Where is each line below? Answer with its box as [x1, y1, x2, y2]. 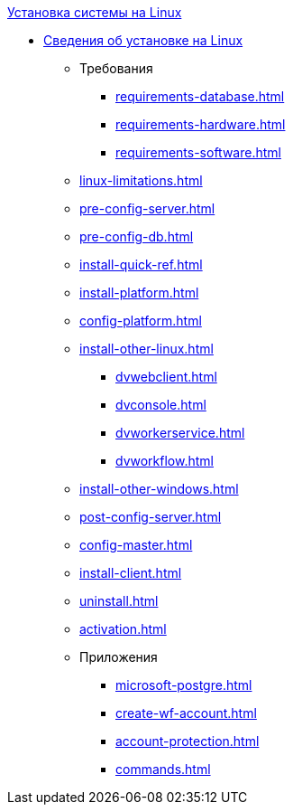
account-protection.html [115, 733, 260, 749]
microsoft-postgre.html [115, 677, 252, 693]
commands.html [115, 761, 211, 777]
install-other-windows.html [79, 481, 239, 496]
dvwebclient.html [115, 369, 217, 384]
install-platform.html [79, 285, 199, 300]
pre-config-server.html [79, 201, 215, 216]
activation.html [79, 621, 167, 637]
